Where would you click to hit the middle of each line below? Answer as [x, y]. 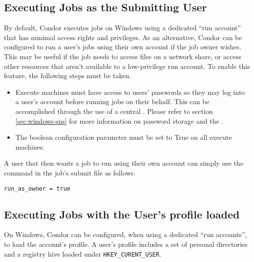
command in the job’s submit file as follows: [70, 172]
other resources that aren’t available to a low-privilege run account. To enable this [127, 66]
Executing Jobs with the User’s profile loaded [122, 214]
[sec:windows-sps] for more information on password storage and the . [119, 120]
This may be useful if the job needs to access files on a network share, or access [123, 56]
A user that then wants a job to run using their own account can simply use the [124, 163]
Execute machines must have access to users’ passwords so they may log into [130, 92]
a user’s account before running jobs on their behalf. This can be [112, 101]
